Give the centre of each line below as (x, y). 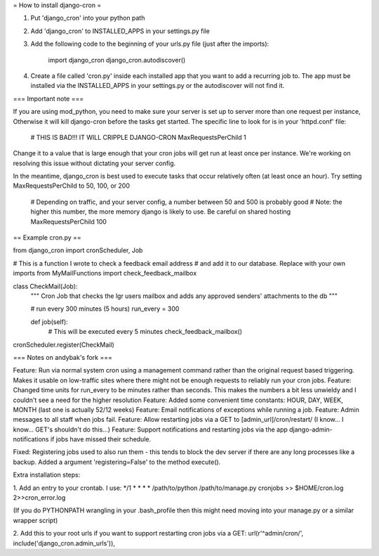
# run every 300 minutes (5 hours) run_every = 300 (105, 309)
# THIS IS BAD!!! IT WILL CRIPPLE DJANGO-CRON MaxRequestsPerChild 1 (138, 137)
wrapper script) (35, 520)
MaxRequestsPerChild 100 (68, 221)
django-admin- (311, 429)
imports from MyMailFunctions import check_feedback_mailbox (105, 273)
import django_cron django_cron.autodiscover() (117, 60)
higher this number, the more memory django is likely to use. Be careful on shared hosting (161, 212)
